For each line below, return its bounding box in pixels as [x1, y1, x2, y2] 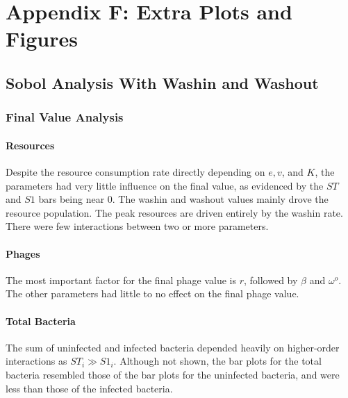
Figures [6, 24, 78, 53]
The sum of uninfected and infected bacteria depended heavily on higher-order [6, 340, 340, 354]
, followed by [244, 272, 298, 287]
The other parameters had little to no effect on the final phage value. [6, 286, 299, 301]
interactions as [6, 354, 67, 368]
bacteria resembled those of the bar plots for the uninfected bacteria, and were [6, 367, 340, 381]
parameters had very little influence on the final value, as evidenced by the [6, 178, 324, 192]
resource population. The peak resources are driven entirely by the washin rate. [6, 205, 343, 219]
